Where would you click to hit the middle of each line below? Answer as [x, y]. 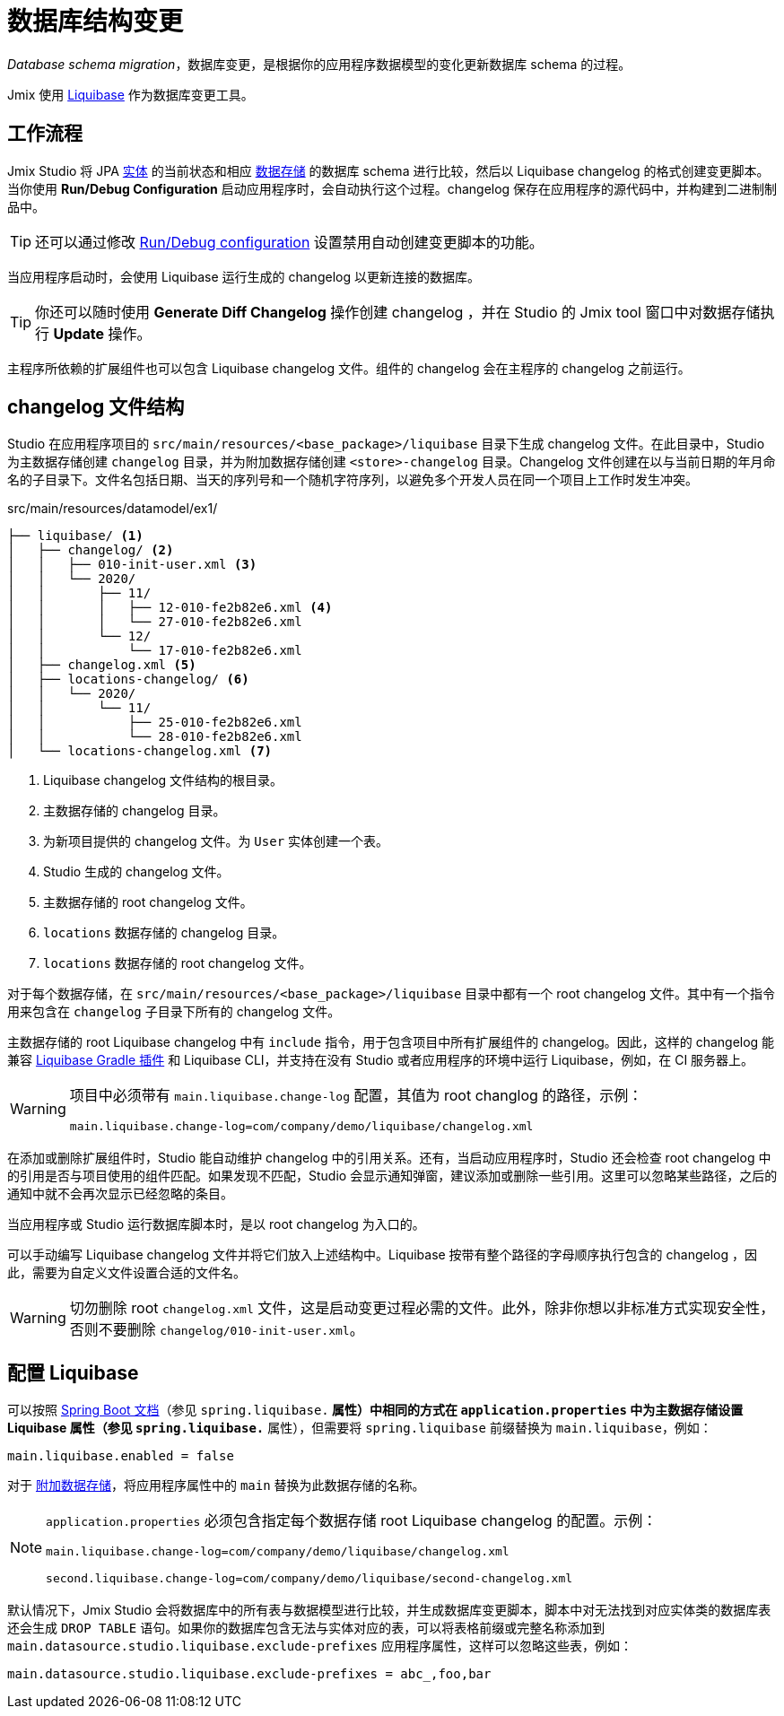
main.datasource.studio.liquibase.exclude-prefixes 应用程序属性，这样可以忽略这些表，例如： [320, 1646]
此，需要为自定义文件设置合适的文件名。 [126, 1273]
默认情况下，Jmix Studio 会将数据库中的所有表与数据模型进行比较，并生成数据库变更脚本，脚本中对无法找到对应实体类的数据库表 [389, 1610]
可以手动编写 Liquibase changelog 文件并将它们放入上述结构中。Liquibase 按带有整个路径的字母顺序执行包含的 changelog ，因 [383, 1255]
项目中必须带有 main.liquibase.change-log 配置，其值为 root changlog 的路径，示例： [356, 1096]
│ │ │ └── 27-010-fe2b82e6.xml [155, 622]
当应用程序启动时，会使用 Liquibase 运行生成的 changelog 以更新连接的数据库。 [244, 276]
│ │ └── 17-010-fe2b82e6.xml [155, 651]
